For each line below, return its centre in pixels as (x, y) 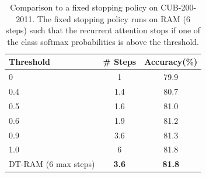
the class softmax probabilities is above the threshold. (103, 41)
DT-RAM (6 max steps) (52, 164)
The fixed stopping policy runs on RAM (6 (114, 18)
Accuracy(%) (171, 62)
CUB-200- (179, 7)
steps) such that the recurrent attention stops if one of (103, 30)
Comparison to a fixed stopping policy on (84, 7)
